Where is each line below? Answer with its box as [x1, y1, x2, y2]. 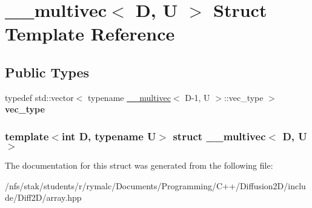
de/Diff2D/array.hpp [5, 191, 82, 204]
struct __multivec [173, 128, 266, 143]
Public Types [5, 62, 90, 81]
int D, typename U [61, 128, 156, 143]
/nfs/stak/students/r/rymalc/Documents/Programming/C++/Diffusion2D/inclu [5, 179, 306, 192]
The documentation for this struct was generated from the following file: [5, 159, 273, 172]
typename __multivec [88, 91, 171, 103]
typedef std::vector [5, 91, 74, 103]
